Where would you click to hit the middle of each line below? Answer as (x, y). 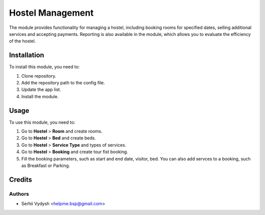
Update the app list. (41, 90)
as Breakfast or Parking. (46, 166)
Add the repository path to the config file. (63, 83)
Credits (21, 179)
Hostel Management (51, 13)
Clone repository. (39, 76)
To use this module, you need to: (42, 122)
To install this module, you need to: (44, 67)
